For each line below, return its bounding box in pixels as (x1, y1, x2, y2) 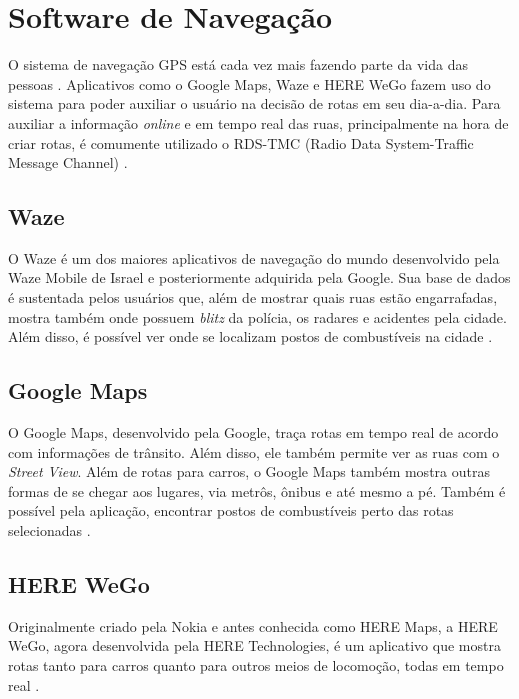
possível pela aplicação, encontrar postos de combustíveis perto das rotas (8, 500, 454, 521)
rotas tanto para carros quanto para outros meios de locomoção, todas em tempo (8, 655, 504, 676)
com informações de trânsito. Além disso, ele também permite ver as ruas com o (8, 441, 500, 462)
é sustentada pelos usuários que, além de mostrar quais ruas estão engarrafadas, (8, 287, 498, 308)
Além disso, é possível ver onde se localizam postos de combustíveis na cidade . (8, 326, 493, 347)
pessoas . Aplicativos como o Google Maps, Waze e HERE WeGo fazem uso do (8, 73, 491, 94)
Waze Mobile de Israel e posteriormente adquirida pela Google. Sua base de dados (8, 267, 511, 288)
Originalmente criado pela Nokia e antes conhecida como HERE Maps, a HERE (8, 615, 498, 636)
